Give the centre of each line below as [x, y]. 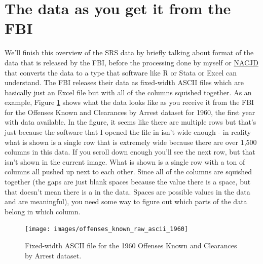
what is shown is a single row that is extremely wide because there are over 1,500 [131, 142]
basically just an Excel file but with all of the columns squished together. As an [128, 92]
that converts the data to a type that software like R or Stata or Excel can [121, 72]
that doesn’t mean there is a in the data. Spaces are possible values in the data [127, 191]
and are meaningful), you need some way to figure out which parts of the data [126, 201]
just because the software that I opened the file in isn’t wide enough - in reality [128, 132]
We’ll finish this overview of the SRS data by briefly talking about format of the [129, 52]
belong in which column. [43, 211]
